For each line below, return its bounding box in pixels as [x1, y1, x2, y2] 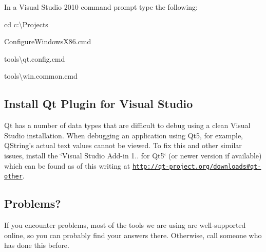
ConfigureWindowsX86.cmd [4, 36, 91, 47]
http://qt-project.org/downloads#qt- [132, 163, 261, 170]
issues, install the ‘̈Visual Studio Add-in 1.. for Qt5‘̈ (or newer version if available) [4, 150, 262, 160]
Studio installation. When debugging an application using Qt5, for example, [4, 130, 243, 140]
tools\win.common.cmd [4, 70, 78, 81]
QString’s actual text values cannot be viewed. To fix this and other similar [4, 140, 242, 151]
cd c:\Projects [4, 19, 48, 29]
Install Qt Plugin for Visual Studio [4, 96, 193, 112]
